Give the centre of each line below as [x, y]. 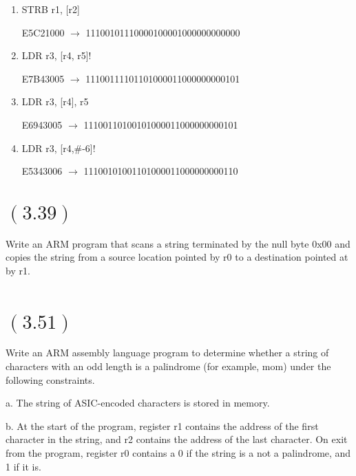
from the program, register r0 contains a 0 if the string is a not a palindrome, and [178, 452]
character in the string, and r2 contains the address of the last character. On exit [177, 439]
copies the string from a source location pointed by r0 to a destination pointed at [177, 257]
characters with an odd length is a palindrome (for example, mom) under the [168, 366]
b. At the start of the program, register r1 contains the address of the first [162, 425]
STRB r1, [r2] [51, 9]
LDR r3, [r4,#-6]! [59, 148]
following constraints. [50, 379]
